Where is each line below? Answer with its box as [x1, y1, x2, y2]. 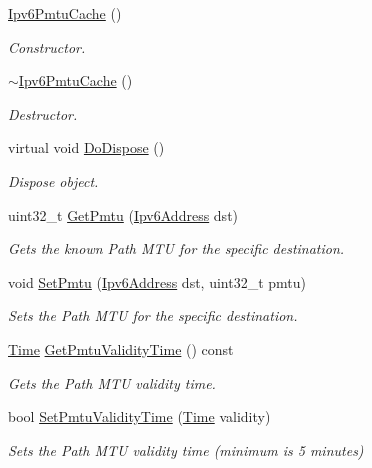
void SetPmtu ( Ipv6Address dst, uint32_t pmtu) [8, 271, 307, 292]
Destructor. [8, 103, 78, 124]
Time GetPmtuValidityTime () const [8, 338, 234, 359]
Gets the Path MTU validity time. [8, 372, 216, 393]
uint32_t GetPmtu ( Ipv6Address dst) [8, 204, 239, 225]
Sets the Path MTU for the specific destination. [8, 305, 298, 326]
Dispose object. [8, 170, 99, 191]
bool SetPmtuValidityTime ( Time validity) [8, 406, 271, 427]
